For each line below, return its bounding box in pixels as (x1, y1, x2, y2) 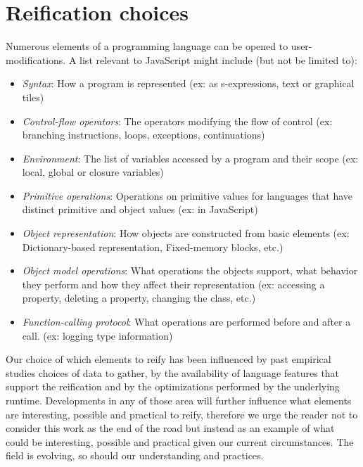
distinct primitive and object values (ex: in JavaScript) (22, 202, 258, 217)
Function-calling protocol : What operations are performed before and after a (22, 314, 351, 329)
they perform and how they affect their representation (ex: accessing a (22, 276, 325, 291)
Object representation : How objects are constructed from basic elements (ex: (22, 226, 350, 241)
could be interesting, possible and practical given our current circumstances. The (6, 434, 354, 449)
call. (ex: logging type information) (22, 328, 173, 343)
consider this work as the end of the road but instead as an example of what (6, 421, 335, 435)
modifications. (6, 52, 66, 67)
